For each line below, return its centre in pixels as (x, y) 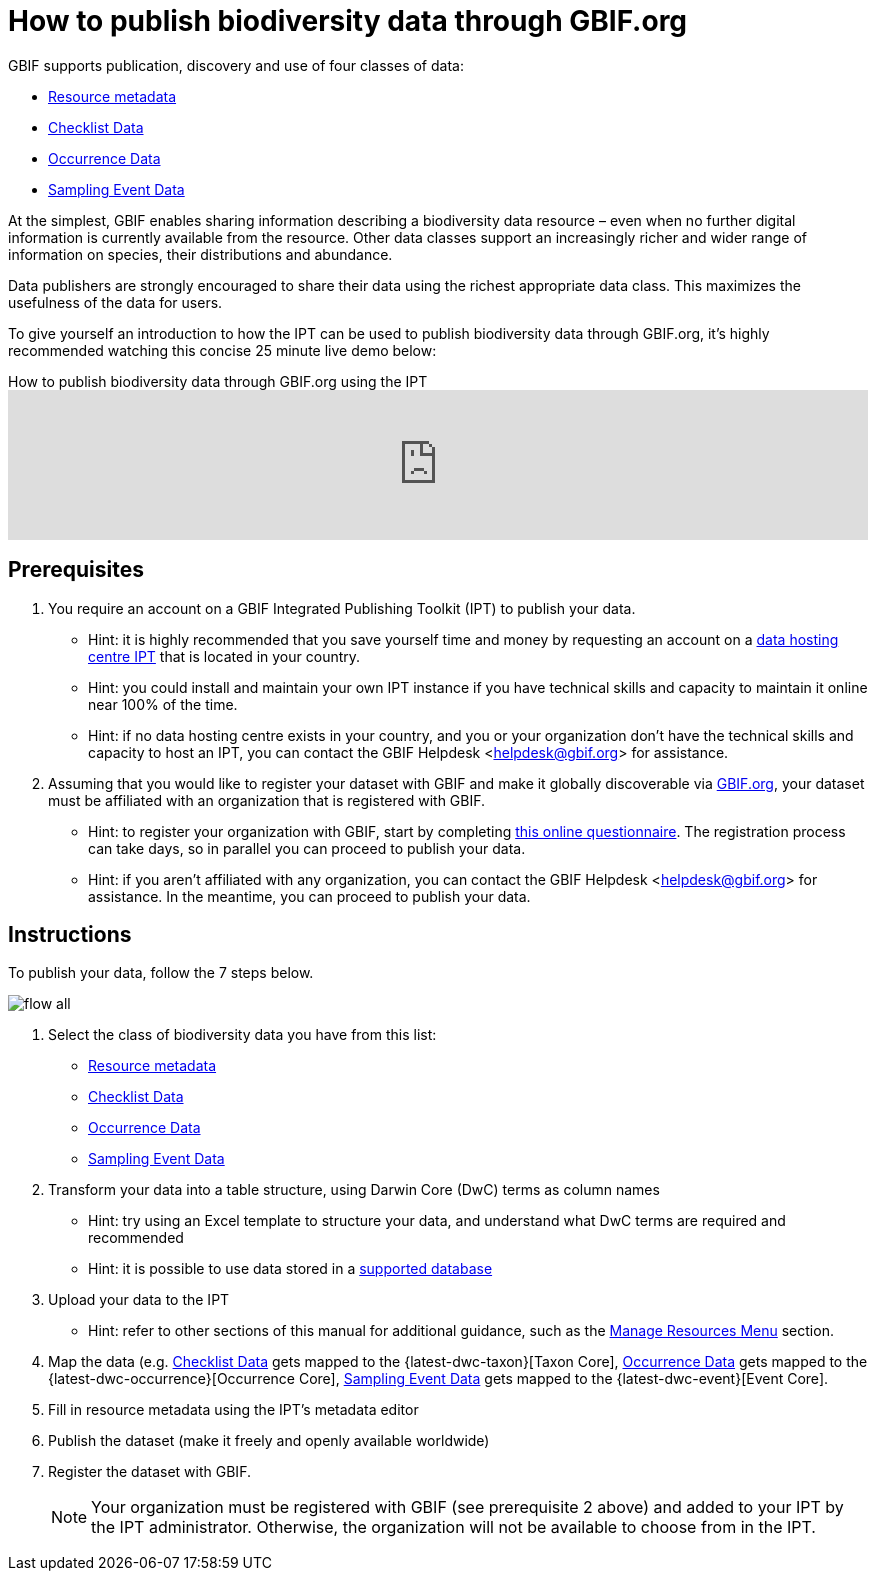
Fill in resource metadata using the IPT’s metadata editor (233, 1410)
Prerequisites (76, 570)
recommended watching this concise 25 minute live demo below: (222, 350)
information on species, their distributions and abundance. (200, 254)
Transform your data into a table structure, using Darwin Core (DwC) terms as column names (354, 1190)
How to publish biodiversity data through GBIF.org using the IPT (218, 381)
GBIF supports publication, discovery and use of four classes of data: (236, 65)
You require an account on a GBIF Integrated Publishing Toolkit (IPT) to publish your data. (342, 608)
